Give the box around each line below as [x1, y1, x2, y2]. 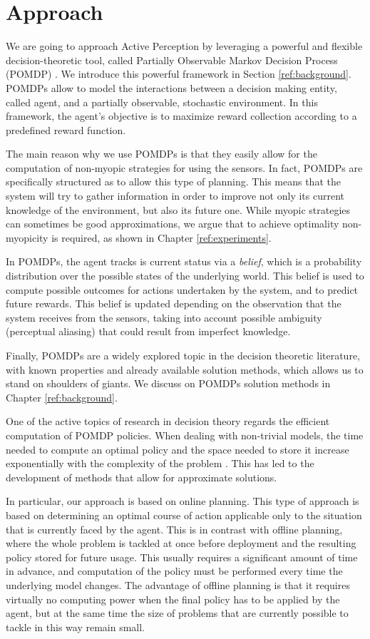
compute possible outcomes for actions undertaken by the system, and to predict [6, 282, 359, 297]
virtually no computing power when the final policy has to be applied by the [6, 591, 340, 606]
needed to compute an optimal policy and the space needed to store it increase [6, 441, 349, 456]
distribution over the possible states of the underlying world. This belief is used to [6, 268, 364, 283]
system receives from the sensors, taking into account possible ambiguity [6, 310, 322, 324]
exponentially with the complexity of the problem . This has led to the [6, 456, 314, 471]
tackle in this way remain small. [6, 619, 145, 634]
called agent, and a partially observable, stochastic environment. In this [6, 94, 318, 109]
